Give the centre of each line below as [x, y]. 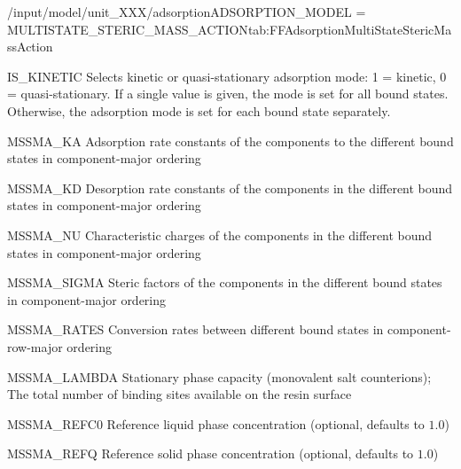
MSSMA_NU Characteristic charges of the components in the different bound [220, 234]
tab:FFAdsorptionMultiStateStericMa [350, 29]
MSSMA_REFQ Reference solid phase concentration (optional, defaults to [211, 453]
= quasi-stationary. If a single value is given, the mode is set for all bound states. [228, 94]
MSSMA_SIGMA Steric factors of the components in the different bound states [225, 282]
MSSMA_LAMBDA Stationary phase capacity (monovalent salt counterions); [219, 376]
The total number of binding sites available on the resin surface [180, 394]
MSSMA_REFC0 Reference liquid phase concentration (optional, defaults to [216, 423]
